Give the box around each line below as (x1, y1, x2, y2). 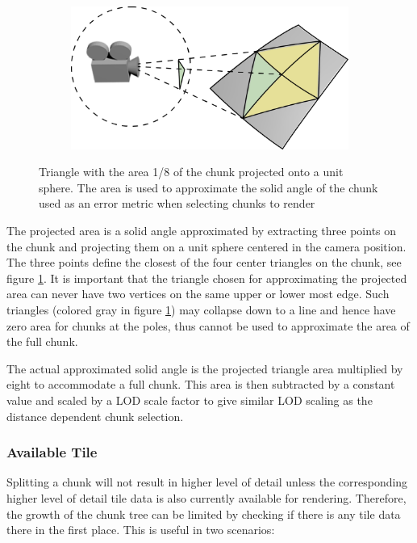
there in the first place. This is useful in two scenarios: (6, 521, 275, 538)
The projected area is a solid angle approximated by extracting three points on (6, 222, 397, 239)
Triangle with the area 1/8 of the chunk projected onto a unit (39, 163, 344, 180)
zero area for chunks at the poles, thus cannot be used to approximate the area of (6, 317, 410, 334)
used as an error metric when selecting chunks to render (39, 195, 315, 212)
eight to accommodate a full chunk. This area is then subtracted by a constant (6, 376, 395, 393)
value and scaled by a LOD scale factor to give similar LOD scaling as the (6, 392, 373, 409)
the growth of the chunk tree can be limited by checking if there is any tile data (6, 505, 401, 522)
